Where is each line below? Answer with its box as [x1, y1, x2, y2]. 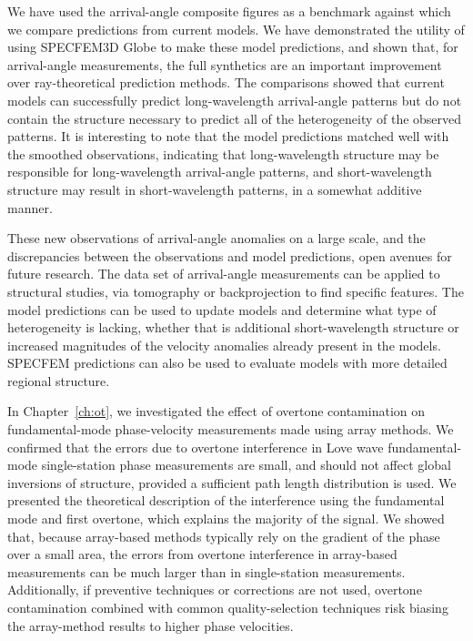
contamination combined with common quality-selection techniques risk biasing [7, 598, 448, 616]
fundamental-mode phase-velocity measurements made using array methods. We [7, 420, 454, 439]
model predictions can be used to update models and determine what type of [7, 300, 437, 319]
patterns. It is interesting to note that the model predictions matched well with [7, 127, 449, 146]
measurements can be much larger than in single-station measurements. [7, 562, 406, 581]
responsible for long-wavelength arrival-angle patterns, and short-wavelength [7, 162, 432, 181]
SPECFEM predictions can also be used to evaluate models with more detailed [7, 353, 448, 372]
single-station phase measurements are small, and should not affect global [41, 455, 451, 474]
